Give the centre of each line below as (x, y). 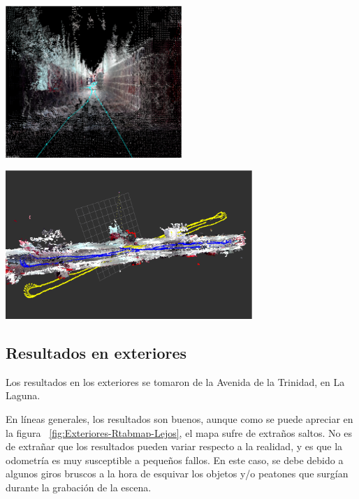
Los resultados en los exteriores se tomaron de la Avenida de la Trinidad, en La (175, 381)
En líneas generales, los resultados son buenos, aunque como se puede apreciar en (179, 418)
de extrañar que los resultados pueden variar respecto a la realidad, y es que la (174, 446)
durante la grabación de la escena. (79, 487)
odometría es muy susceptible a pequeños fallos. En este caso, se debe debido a (175, 460)
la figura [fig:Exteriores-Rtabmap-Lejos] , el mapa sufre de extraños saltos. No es (179, 432)
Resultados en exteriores (96, 352)
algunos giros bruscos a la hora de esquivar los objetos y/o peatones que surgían (177, 474)
